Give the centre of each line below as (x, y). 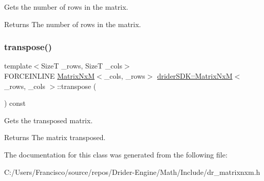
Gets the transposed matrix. (49, 120)
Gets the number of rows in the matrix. (66, 7)
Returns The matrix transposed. (55, 137)
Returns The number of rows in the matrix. (73, 24)
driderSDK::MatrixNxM (195, 76)
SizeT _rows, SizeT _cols (82, 66)
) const (15, 103)
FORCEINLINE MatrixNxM (50, 76)
